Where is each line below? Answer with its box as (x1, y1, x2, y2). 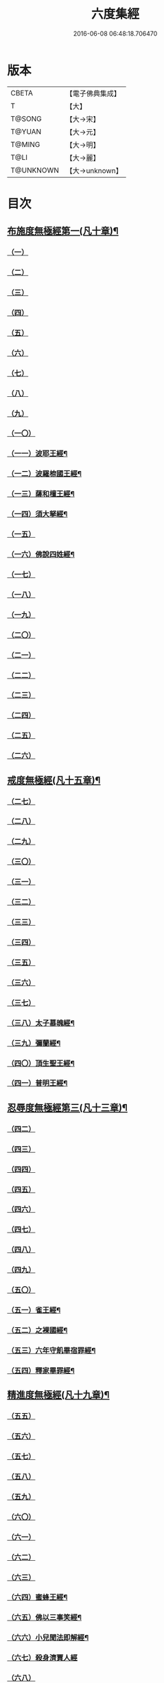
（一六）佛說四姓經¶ (7, 550, 75, 560)
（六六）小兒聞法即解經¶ (7, 1633, 89, 1642)
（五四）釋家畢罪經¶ (7, 1366, 75, 1375)
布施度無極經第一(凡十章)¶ (7, 225, 119, 237)
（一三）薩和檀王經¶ (7, 489, 75, 499)
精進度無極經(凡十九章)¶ (7, 1389, 110, 1401)
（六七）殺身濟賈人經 (7, 1653, 78, 1662)
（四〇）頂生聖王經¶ (7, 1058, 75, 1068)
